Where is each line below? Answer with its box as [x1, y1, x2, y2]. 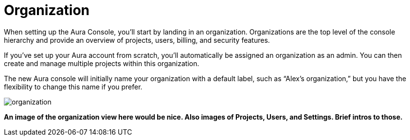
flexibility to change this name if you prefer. [4, 82, 143, 91]
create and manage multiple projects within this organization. [4, 59, 199, 68]
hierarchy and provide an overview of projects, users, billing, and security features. [4, 35, 270, 44]
